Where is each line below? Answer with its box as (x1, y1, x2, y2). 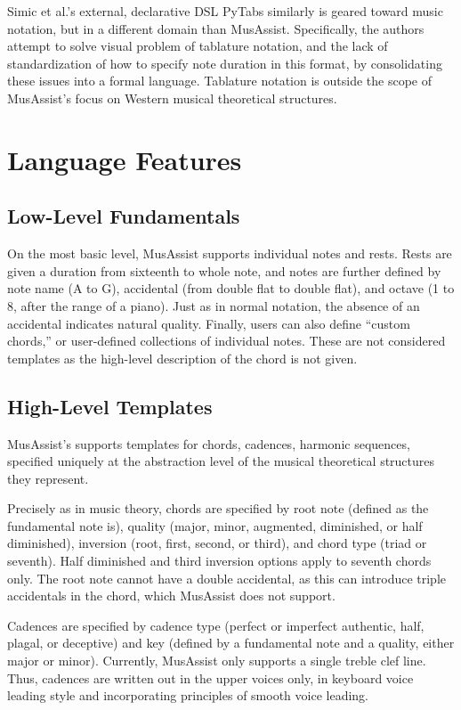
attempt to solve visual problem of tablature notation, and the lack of (7, 37, 388, 55)
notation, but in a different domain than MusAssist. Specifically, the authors (7, 19, 425, 37)
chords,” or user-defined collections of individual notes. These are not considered (7, 331, 446, 350)
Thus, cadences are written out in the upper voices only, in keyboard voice (7, 668, 414, 687)
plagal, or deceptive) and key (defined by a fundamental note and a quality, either (7, 633, 455, 652)
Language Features (7, 141, 242, 177)
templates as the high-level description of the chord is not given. (7, 348, 358, 367)
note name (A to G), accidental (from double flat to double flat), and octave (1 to (7, 279, 455, 298)
